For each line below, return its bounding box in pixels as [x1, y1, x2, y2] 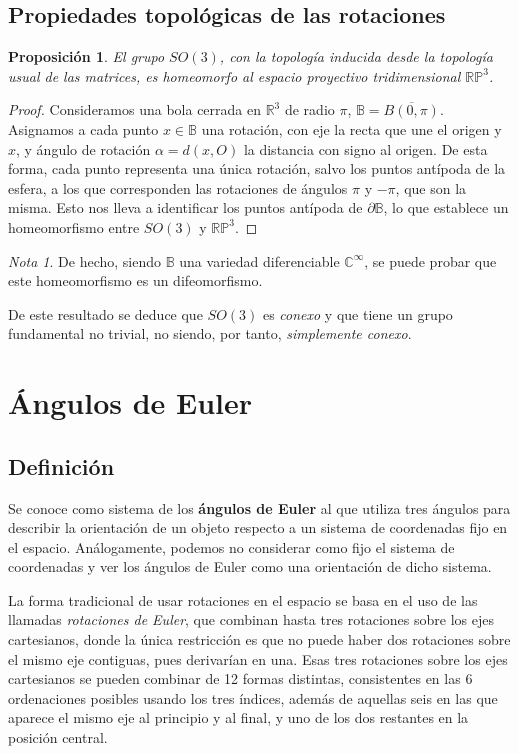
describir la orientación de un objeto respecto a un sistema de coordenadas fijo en [8, 517, 508, 538]
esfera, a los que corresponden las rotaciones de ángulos [8, 177, 348, 198]
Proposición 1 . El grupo [8, 46, 165, 67]
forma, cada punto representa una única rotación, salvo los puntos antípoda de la [8, 158, 506, 179]
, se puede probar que [364, 250, 497, 271]
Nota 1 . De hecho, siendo [8, 250, 162, 271]
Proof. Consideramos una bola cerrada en [8, 99, 261, 120]
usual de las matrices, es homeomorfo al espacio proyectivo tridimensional [8, 65, 461, 86]
